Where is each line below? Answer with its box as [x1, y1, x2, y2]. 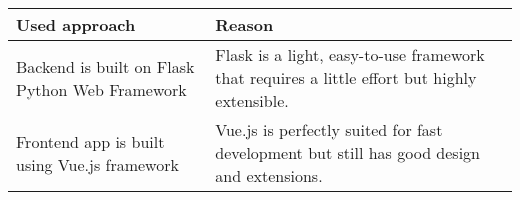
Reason [215, 13, 274, 36]
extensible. [215, 89, 289, 112]
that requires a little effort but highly [215, 66, 477, 89]
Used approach [16, 13, 136, 36]
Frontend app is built [16, 129, 165, 153]
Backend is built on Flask [16, 54, 195, 78]
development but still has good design [215, 141, 481, 164]
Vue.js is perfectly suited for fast [215, 118, 443, 141]
